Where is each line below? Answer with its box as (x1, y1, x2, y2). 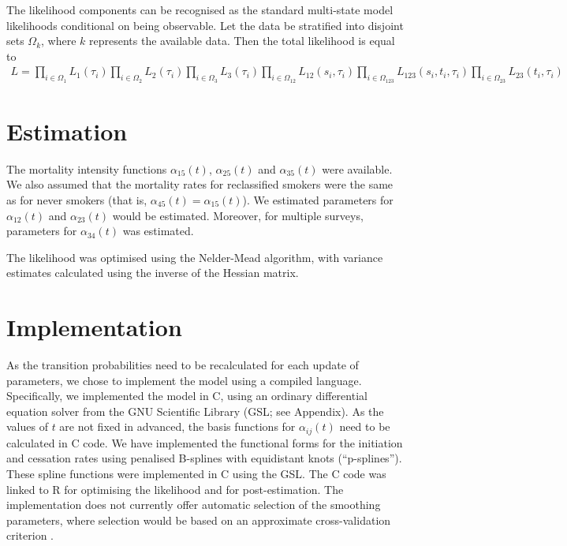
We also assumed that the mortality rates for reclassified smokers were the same (6, 176, 394, 193)
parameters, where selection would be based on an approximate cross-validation (6, 511, 391, 528)
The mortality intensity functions (6, 160, 167, 177)
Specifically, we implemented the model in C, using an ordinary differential (6, 387, 367, 404)
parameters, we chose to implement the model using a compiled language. (6, 372, 362, 388)
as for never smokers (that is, (6, 191, 147, 208)
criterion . (6, 527, 54, 544)
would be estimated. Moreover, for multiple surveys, (112, 207, 364, 223)
